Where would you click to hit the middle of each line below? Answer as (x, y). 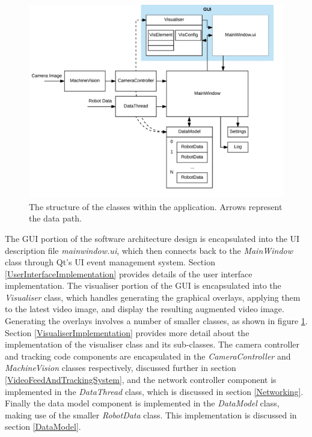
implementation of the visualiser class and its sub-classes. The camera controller (152, 344)
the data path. (55, 218)
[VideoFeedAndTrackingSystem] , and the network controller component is (141, 380)
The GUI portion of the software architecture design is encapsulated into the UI (152, 238)
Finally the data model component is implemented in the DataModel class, (142, 403)
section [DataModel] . (43, 426)
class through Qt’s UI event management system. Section (110, 262)
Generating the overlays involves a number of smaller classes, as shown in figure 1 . (156, 321)
